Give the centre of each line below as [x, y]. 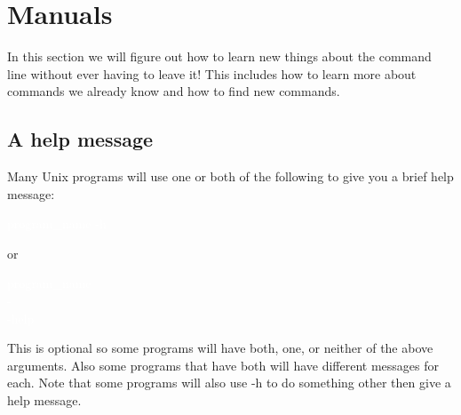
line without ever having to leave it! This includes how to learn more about [212, 73]
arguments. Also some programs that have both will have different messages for [223, 365]
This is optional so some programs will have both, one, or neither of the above [220, 348]
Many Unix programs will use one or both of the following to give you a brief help [230, 176]
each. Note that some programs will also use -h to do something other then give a [229, 383]
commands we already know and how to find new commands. [174, 91]
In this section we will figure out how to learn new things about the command [219, 56]
